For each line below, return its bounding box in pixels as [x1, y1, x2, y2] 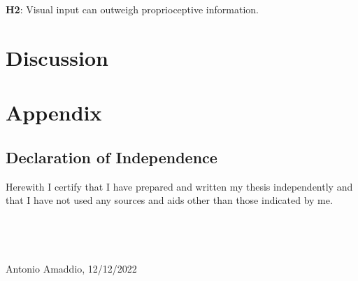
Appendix [6, 98, 102, 127]
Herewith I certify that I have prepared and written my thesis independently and [6, 179, 353, 193]
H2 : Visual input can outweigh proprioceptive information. [6, 2, 259, 16]
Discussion [6, 43, 108, 71]
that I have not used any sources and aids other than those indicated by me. [6, 193, 333, 207]
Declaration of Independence [6, 146, 217, 167]
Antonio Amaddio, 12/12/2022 [6, 261, 137, 276]
